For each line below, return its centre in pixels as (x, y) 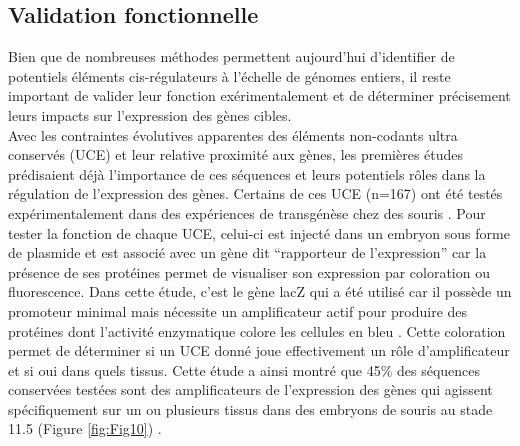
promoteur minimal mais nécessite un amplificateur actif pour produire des (238, 310)
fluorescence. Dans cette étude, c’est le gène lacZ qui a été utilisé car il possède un (260, 291)
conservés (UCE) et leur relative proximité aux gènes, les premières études (236, 154)
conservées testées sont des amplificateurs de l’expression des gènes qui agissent (250, 389)
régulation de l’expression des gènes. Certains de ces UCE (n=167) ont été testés (255, 193)
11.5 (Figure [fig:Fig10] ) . (85, 428)
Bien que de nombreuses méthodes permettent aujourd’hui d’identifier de (231, 56)
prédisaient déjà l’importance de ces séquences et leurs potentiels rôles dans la (247, 173)
